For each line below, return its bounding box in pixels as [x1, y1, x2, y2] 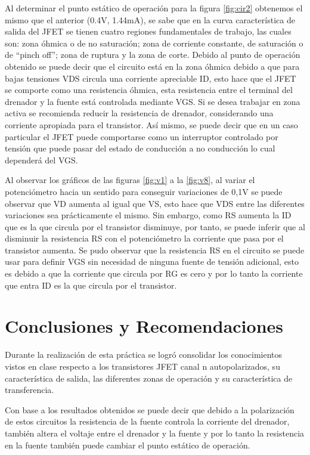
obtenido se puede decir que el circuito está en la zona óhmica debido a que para [5, 60, 300, 72]
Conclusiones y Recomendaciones [5, 314, 283, 338]
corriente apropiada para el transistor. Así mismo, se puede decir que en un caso [5, 118, 298, 131]
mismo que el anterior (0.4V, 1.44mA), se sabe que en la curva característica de [5, 13, 295, 26]
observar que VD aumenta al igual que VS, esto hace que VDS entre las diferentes [5, 197, 305, 209]
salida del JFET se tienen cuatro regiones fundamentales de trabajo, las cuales [5, 25, 292, 38]
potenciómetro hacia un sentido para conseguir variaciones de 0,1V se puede [5, 185, 283, 197]
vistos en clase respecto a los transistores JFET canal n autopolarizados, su [5, 360, 280, 372]
